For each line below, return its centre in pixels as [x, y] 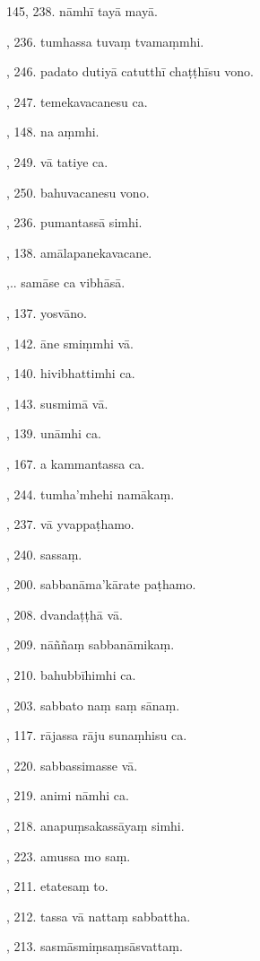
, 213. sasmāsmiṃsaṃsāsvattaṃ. [95, 946]
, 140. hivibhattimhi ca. [71, 373]
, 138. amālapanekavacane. [79, 252]
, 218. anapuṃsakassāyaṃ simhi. [95, 826]
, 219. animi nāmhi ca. [68, 795]
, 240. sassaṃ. [44, 554]
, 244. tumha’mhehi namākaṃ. [91, 494]
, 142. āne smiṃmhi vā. [70, 343]
